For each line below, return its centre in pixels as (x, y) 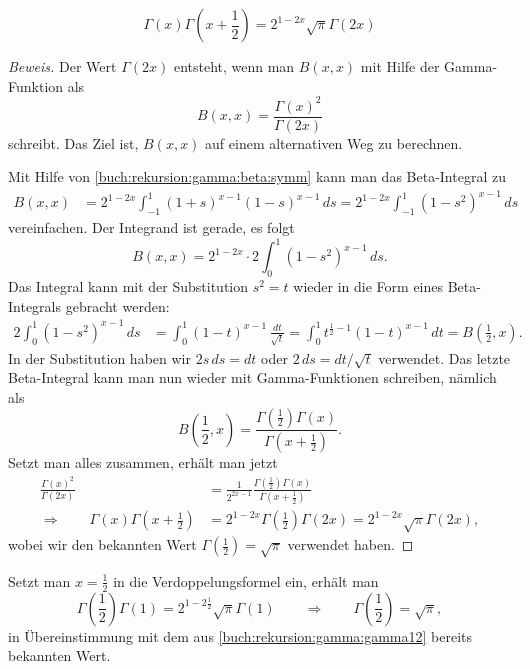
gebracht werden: (117, 305)
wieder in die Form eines (368, 286)
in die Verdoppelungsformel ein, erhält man (246, 580)
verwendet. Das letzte (444, 357)
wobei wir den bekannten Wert (102, 544)
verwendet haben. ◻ (350, 544)
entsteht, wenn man (234, 66)
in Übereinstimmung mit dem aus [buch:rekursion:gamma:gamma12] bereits (240, 635)
